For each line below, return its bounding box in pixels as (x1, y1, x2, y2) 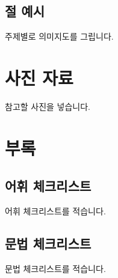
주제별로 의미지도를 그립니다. (5, 30, 114, 43)
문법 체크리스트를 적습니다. (5, 262, 106, 274)
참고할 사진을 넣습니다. (5, 100, 91, 112)
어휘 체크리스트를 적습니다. (5, 205, 106, 217)
